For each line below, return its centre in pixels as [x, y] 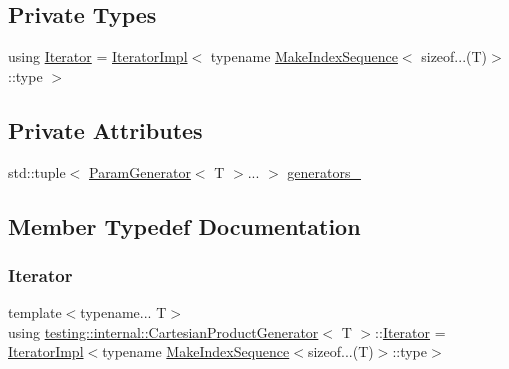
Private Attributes [105, 129]
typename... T [123, 312]
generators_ [324, 171]
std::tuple [37, 171]
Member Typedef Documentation [184, 225]
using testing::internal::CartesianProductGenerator [163, 331]
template [35, 312]
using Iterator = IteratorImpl [98, 56]
